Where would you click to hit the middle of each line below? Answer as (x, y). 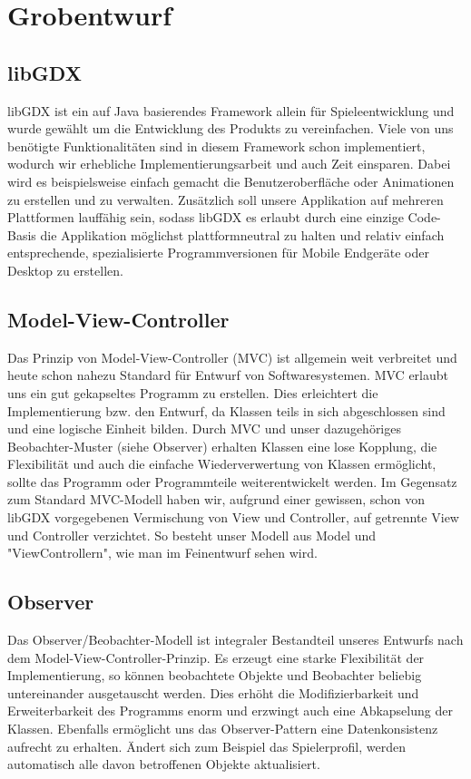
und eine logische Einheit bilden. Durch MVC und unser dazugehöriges (204, 428)
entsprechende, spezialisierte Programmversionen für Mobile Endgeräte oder (218, 253)
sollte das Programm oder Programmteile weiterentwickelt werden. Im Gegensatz (232, 481)
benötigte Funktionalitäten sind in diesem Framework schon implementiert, (216, 146)
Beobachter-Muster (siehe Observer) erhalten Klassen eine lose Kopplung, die (222, 446)
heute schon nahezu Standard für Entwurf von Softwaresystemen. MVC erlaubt (228, 375)
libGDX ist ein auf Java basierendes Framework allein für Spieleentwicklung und (231, 110)
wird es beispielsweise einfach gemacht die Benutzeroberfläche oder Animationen (231, 181)
